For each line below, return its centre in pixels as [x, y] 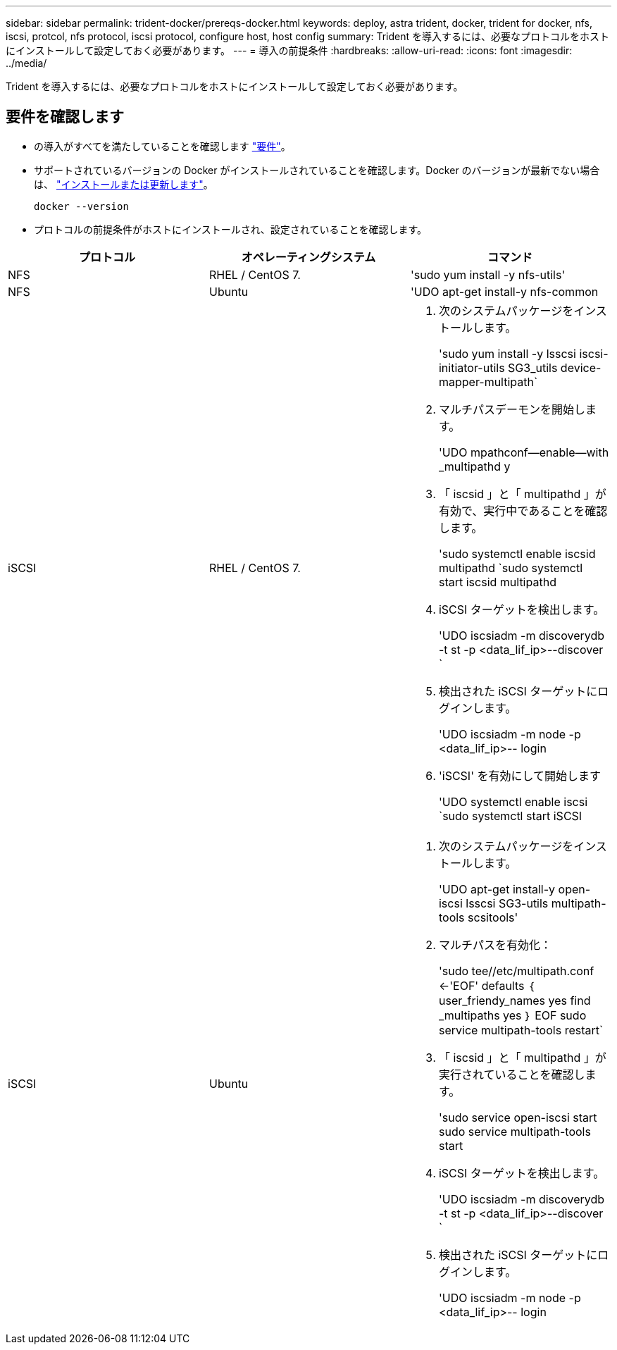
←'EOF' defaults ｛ [486, 985]
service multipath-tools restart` [521, 1030]
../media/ [26, 63]
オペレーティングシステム [308, 257]
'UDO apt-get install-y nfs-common [504, 291]
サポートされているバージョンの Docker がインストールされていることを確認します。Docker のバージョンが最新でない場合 [317, 170]
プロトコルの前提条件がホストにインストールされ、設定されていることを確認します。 [231, 229]
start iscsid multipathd [497, 582]
